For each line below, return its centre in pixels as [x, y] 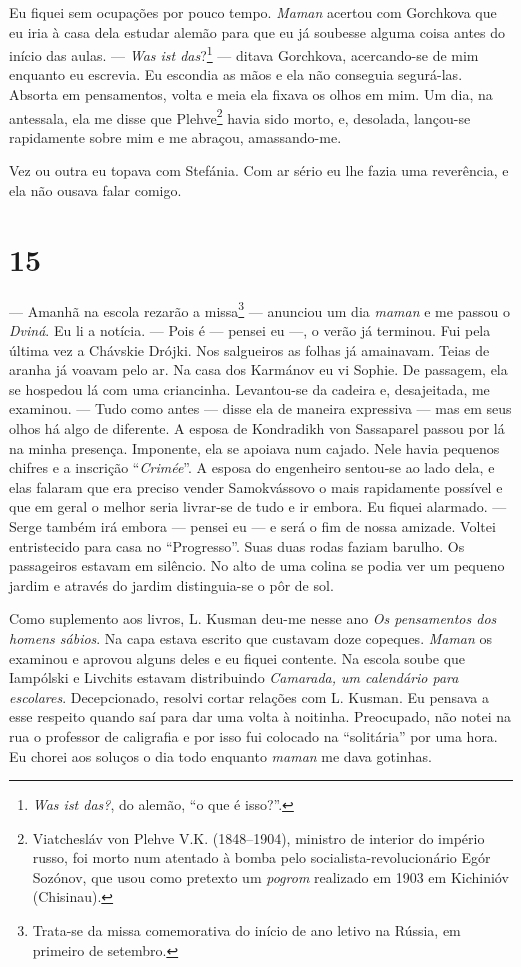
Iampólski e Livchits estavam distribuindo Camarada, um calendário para [234, 677]
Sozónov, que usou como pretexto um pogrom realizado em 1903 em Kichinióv [270, 876]
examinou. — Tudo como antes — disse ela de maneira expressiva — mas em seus [260, 408]
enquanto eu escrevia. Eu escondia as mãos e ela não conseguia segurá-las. [236, 74]
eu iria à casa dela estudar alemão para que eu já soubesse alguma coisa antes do [257, 31]
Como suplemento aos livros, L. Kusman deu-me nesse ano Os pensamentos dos [253, 618]
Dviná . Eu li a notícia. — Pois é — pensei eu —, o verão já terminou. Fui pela [250, 330]
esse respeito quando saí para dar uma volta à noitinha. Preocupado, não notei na [260, 716]
